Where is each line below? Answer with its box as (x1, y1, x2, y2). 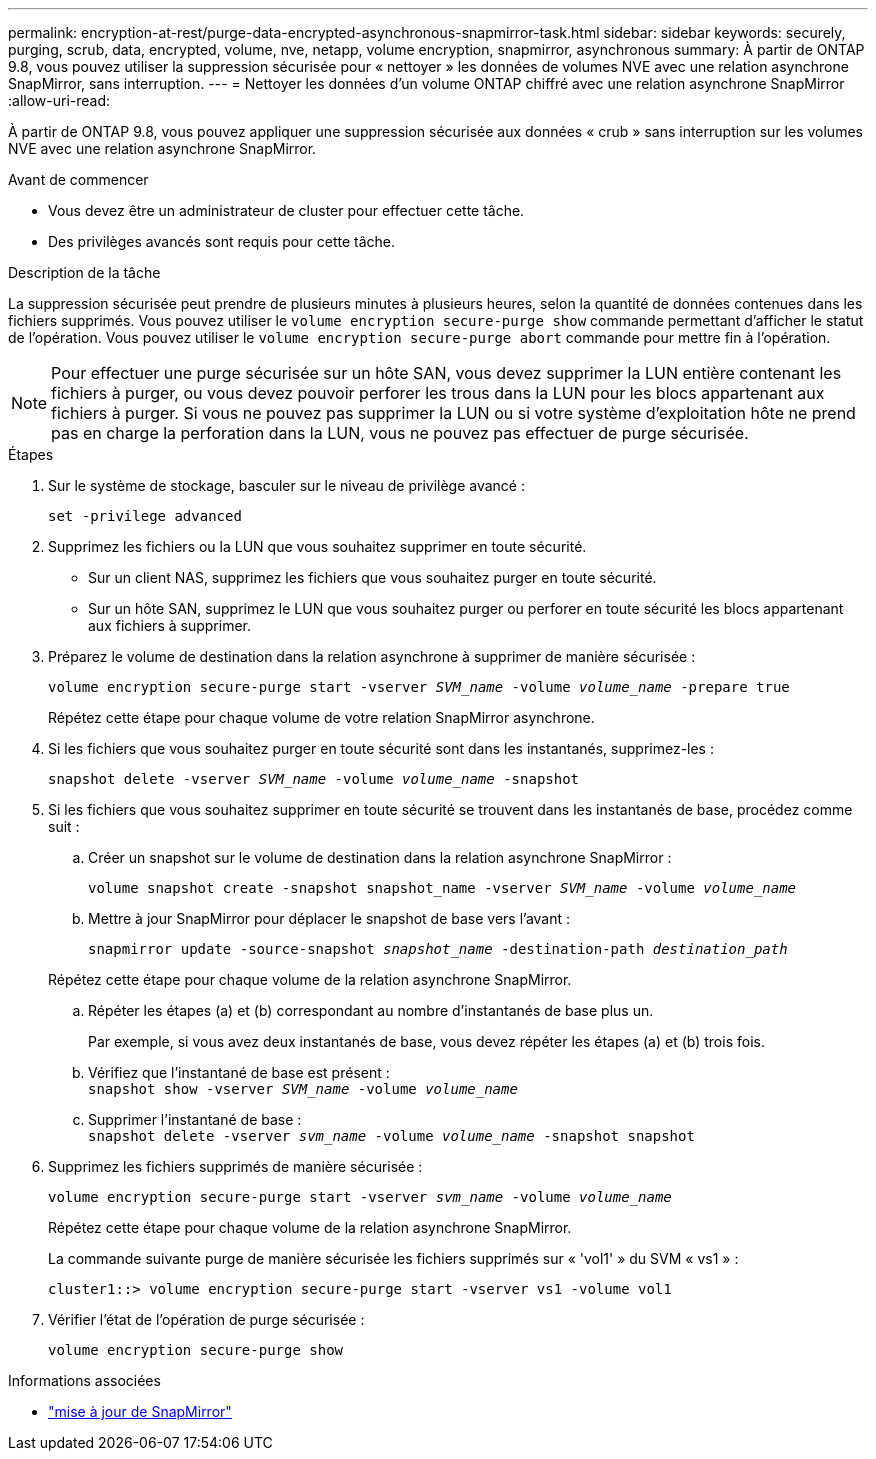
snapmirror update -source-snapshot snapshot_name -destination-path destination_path (88, 941, 788, 957)
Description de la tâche (8, 264, 161, 281)
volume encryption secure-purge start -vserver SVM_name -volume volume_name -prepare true (48, 679, 790, 695)
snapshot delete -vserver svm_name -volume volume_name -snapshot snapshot (88, 1128, 695, 1144)
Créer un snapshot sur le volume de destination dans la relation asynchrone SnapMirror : (88, 849, 672, 866)
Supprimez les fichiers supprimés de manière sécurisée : (48, 1158, 423, 1175)
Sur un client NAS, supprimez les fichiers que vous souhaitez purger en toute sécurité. (88, 569, 657, 586)
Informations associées (8, 1372, 161, 1389)
